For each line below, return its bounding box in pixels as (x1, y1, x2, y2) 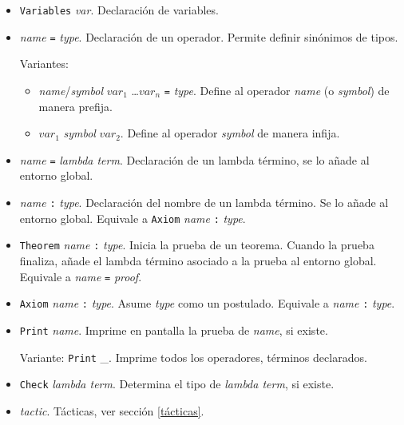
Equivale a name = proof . (19, 268, 142, 284)
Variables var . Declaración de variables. (19, 2, 219, 18)
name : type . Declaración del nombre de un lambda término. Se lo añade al (19, 194, 389, 210)
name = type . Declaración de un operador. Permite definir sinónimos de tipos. (19, 28, 398, 45)
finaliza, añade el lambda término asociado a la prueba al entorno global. (19, 252, 377, 268)
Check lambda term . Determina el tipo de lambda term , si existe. (19, 375, 335, 392)
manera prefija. (38, 97, 113, 114)
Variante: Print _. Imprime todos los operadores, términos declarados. (19, 348, 367, 365)
